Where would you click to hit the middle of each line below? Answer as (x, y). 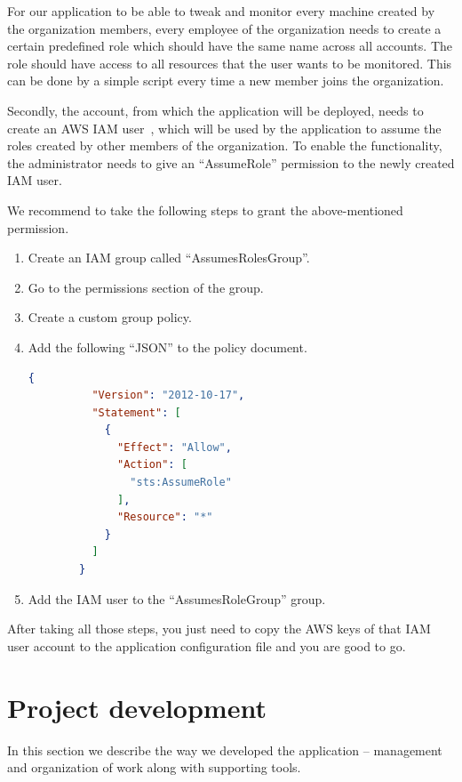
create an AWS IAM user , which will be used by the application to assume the (224, 128)
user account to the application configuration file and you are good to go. (207, 645)
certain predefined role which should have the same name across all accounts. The (230, 46)
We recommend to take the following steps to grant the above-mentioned (205, 210)
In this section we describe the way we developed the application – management (225, 750)
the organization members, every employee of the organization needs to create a (224, 28)
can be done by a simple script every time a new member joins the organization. (226, 81)
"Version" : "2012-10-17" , (168, 395)
